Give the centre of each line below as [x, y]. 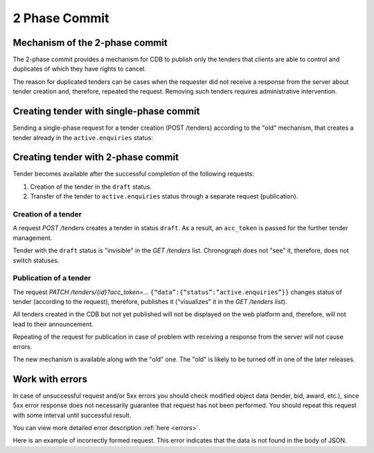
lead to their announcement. [53, 324]
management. [33, 238]
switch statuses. [36, 260]
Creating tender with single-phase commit [106, 111]
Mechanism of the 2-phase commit [90, 43]
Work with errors [50, 379]
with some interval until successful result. [72, 415]
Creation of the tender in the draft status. [91, 187]
